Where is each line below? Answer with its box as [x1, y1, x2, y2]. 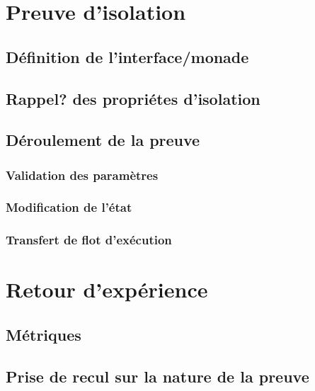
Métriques [6, 324, 81, 346]
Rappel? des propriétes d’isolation [6, 87, 260, 109]
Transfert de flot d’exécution [6, 231, 172, 249]
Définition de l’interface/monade [6, 45, 249, 67]
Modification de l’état [6, 198, 132, 216]
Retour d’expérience [6, 275, 208, 304]
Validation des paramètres [6, 166, 159, 183]
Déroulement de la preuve [6, 129, 200, 151]
